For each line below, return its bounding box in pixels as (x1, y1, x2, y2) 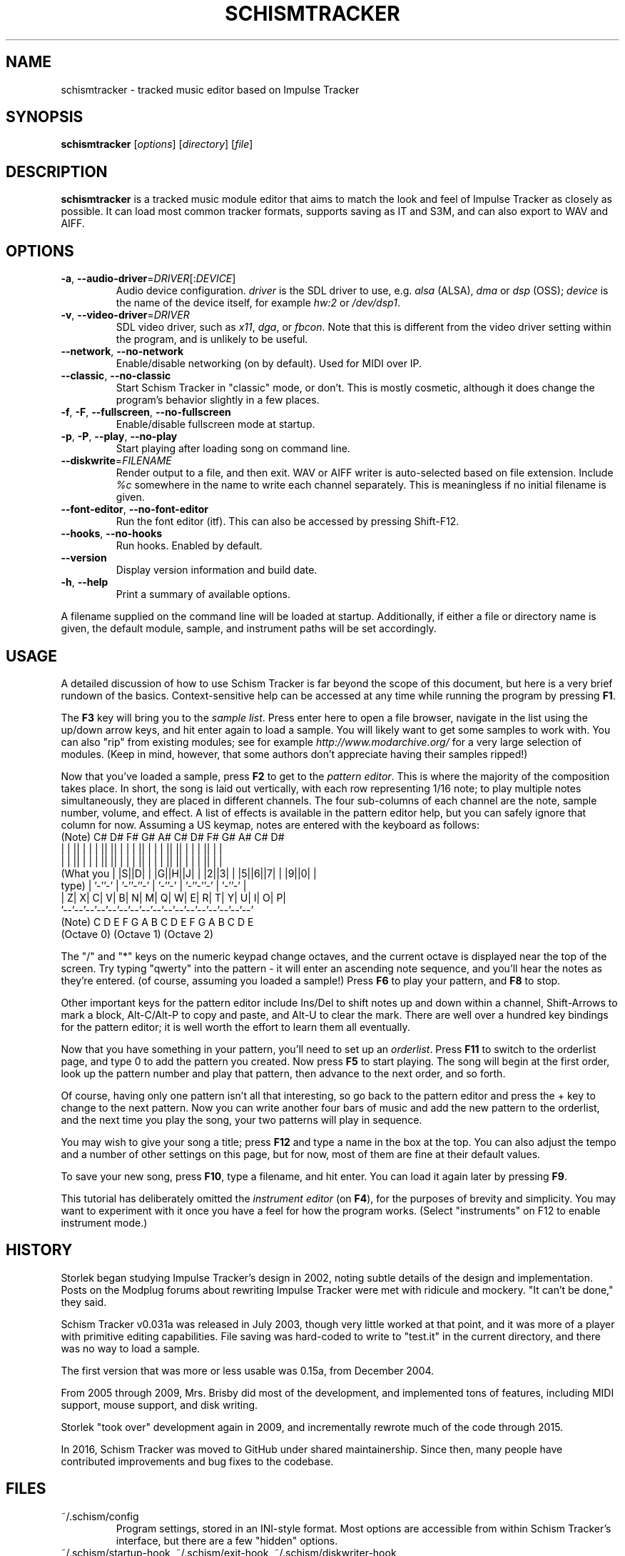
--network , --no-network (61, 345, 184, 358)
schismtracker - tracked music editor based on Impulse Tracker (61, 83, 360, 96)
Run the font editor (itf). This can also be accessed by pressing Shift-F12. (116, 515, 459, 528)
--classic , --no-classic (61, 369, 171, 382)
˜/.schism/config (61, 1510, 139, 1522)
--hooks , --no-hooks (61, 527, 163, 540)
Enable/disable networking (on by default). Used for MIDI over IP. (116, 357, 422, 370)
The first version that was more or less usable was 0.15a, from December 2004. (61, 1364, 435, 1377)
